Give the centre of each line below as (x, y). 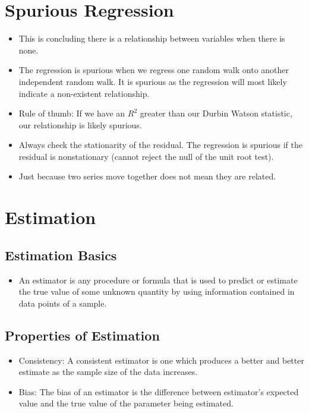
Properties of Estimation (82, 335)
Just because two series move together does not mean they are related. (147, 176)
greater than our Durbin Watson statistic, (216, 113)
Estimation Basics (61, 255)
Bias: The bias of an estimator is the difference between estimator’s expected (159, 391)
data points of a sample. (63, 303)
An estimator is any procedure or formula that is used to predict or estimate (158, 280)
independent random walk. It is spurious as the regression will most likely (153, 81)
